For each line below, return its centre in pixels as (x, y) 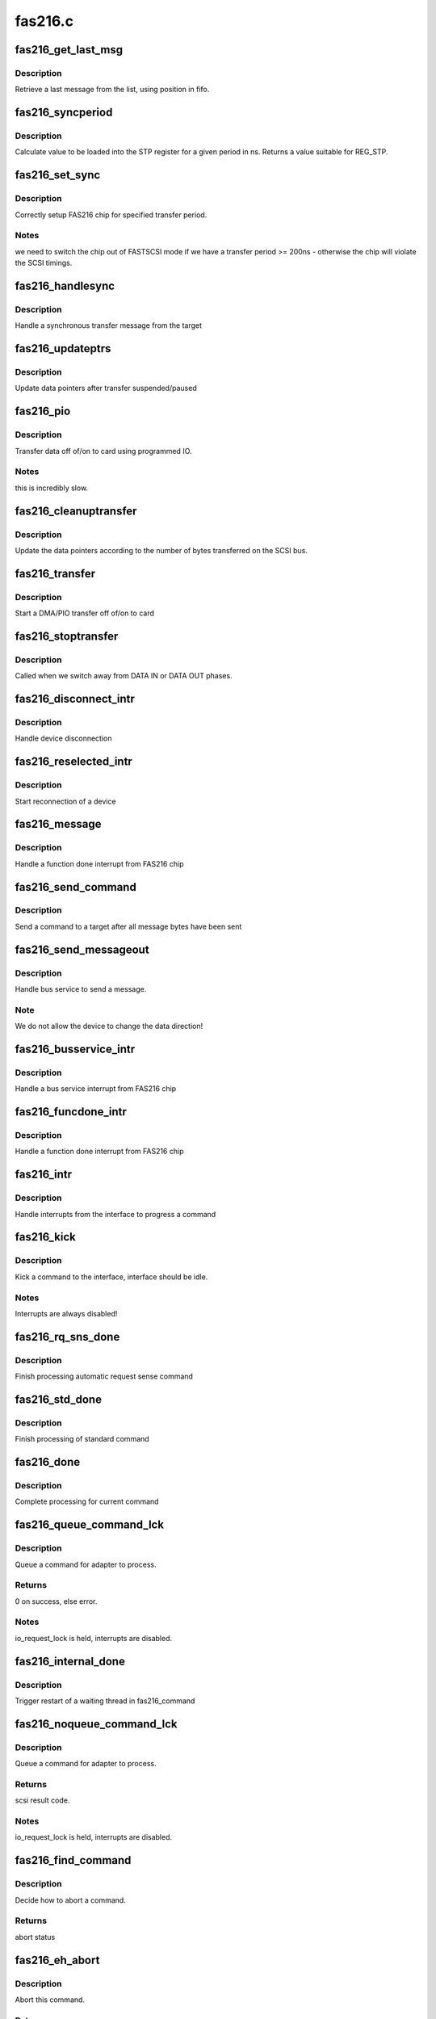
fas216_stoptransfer (67, 636)
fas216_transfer (55, 573)
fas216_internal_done (70, 1661)
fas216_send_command (75, 887)
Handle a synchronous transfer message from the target (108, 325)
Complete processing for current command (87, 1501)
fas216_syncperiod (64, 113)
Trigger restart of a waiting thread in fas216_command (105, 1701)
